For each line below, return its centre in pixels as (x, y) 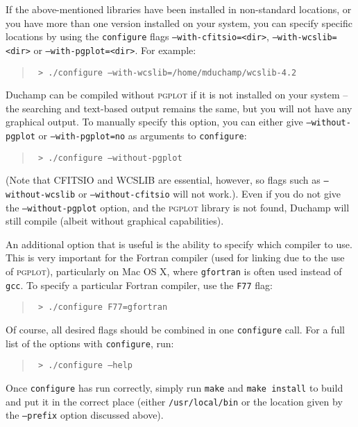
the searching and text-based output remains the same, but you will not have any (179, 108)
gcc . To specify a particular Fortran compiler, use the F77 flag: (139, 285)
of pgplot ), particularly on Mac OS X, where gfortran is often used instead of (174, 271)
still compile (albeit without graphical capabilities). (115, 221)
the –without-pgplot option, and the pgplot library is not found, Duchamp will (178, 207)
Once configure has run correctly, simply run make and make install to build (174, 387)
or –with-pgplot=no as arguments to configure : (143, 135)
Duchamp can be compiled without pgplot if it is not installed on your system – (177, 95)
